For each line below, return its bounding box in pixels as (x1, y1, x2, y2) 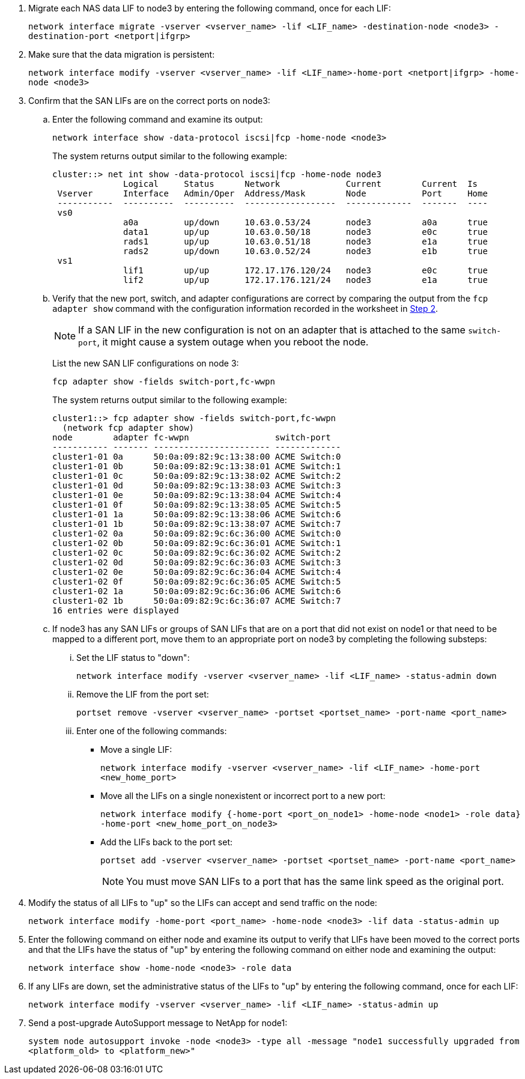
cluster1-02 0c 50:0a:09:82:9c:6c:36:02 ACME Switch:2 (52, 548, 341, 558)
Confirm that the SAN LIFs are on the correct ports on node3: (28, 96, 270, 106)
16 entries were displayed (52, 606, 179, 615)
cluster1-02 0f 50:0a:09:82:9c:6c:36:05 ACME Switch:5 (52, 577, 341, 586)
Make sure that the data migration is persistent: (28, 49, 215, 59)
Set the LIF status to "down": (76, 652, 190, 663)
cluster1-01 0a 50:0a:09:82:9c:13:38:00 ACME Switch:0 (52, 452, 341, 461)
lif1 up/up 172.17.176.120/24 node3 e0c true (123, 266, 488, 275)
